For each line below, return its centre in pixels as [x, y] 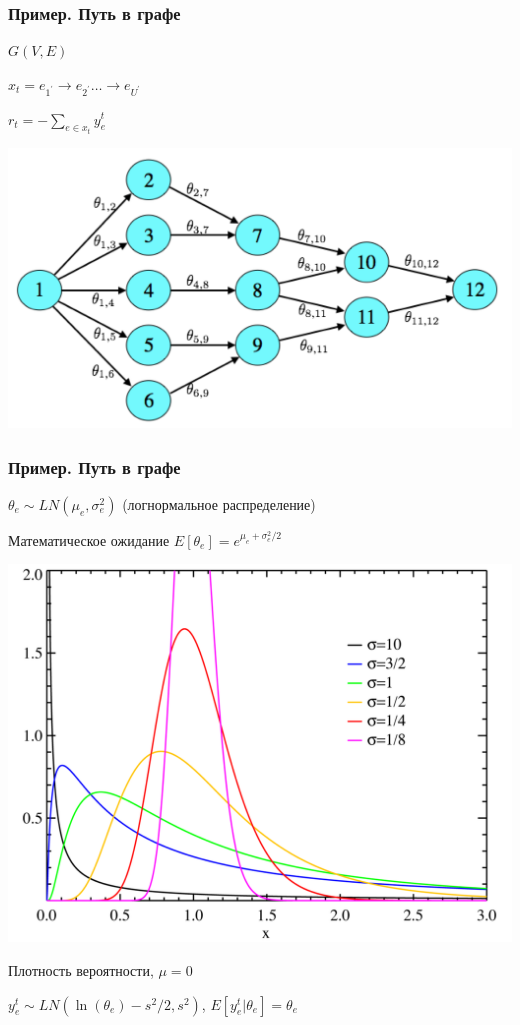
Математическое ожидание [89, 539]
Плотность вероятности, [81, 970]
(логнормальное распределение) [219, 503]
